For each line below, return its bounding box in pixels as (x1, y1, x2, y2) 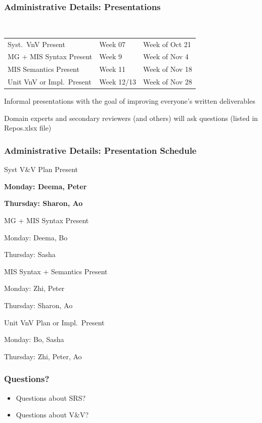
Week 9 (99, 51, 122, 62)
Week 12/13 (99, 76, 136, 87)
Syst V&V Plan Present (4, 164, 78, 175)
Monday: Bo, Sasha (4, 334, 64, 345)
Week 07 (99, 38, 125, 49)
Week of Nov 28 (143, 76, 192, 87)
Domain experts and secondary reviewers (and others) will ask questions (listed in (4, 112, 258, 123)
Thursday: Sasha (4, 249, 56, 260)
